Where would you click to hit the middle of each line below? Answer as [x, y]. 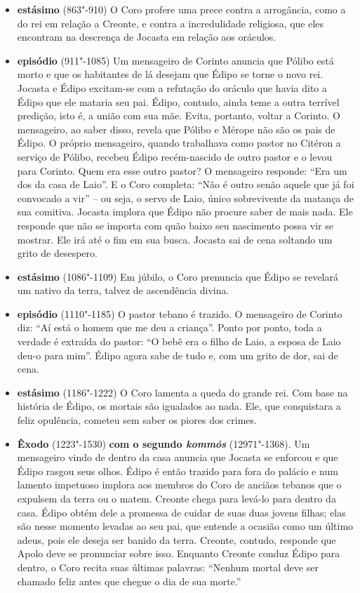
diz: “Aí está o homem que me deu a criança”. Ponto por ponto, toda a [169, 327]
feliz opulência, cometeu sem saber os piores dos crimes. [137, 420]
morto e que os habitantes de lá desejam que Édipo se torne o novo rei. [170, 74]
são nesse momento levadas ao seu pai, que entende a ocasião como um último [185, 526]
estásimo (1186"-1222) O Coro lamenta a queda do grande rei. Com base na [182, 392]
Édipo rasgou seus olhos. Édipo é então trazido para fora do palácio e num [178, 471]
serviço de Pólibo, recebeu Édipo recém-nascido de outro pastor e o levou [175, 156]
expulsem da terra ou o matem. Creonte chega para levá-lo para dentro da [176, 498]
